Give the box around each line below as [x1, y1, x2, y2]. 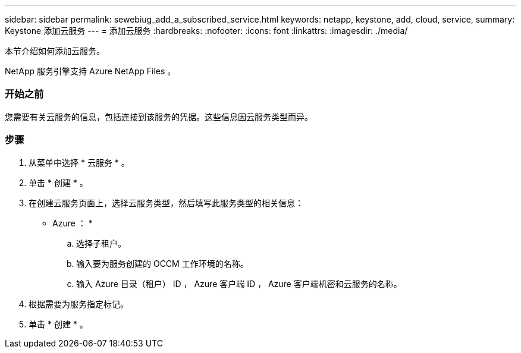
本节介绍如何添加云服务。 [5, 46, 105, 56]
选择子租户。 [76, 238, 126, 248]
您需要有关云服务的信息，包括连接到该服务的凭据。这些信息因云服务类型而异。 [5, 111, 313, 122]
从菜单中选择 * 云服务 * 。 [29, 157, 130, 168]
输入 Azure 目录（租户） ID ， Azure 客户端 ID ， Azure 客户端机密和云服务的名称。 [76, 278, 402, 289]
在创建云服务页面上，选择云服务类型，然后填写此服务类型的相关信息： [29, 197, 303, 208]
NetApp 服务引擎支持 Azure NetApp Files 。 [5, 66, 176, 76]
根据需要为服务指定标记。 [29, 298, 128, 309]
